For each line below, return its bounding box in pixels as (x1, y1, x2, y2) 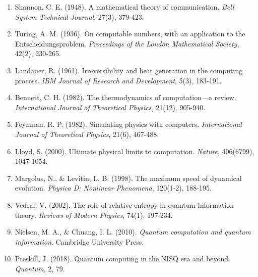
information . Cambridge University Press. (15, 236, 144, 247)
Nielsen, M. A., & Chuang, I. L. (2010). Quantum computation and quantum (15, 226, 251, 237)
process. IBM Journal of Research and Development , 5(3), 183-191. (15, 75, 222, 85)
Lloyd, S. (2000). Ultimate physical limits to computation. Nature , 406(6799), (15, 146, 254, 156)
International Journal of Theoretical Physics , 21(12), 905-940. (15, 102, 206, 112)
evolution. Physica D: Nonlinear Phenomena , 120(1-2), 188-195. (15, 182, 212, 193)
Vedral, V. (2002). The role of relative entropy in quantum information (15, 199, 234, 210)
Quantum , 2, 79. (15, 263, 65, 273)
